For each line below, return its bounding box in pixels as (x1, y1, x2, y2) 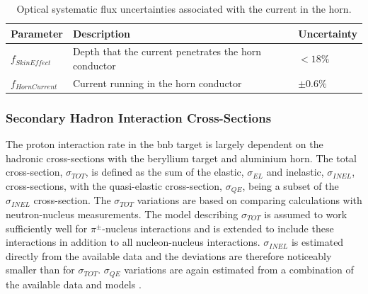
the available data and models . (6, 276, 142, 291)
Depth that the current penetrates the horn (72, 44, 261, 59)
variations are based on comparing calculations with (137, 193, 362, 208)
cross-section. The (33, 193, 111, 208)
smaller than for (6, 262, 75, 277)
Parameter (11, 26, 63, 40)
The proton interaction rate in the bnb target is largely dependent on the (6, 137, 323, 152)
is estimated (291, 234, 344, 249)
